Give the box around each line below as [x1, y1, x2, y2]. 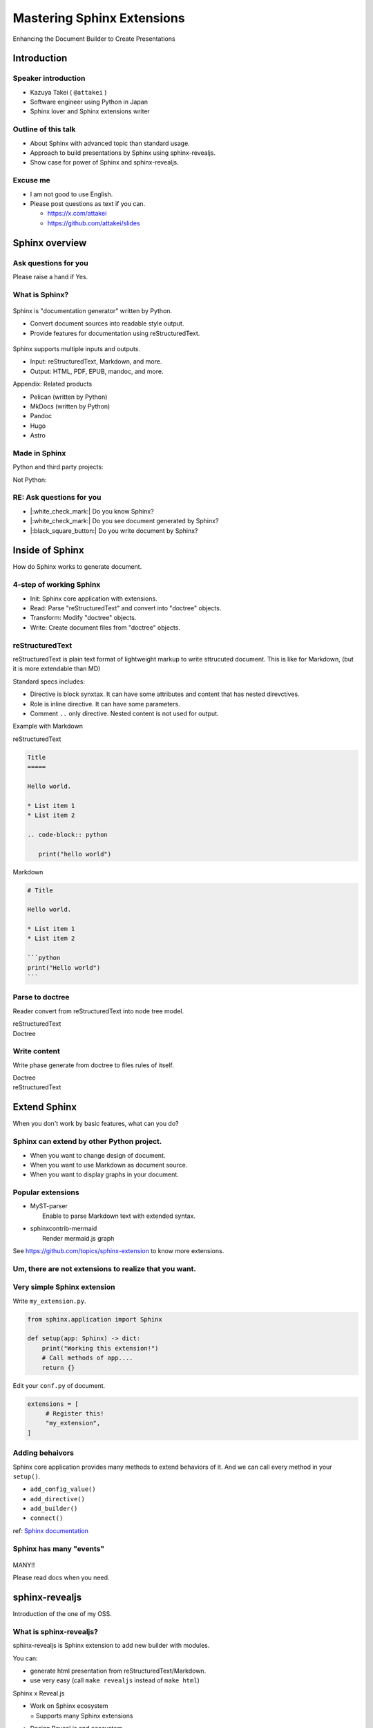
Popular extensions [12, 1187, 79, 1197]
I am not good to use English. [30, 190, 113, 198]
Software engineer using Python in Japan [30, 97, 149, 106]
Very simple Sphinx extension [12, 1282, 115, 1292]
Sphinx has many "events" [12, 1543, 105, 1553]
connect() [30, 1514, 64, 1522]
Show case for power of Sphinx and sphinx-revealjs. [30, 158, 179, 167]
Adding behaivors [12, 1448, 74, 1458]
